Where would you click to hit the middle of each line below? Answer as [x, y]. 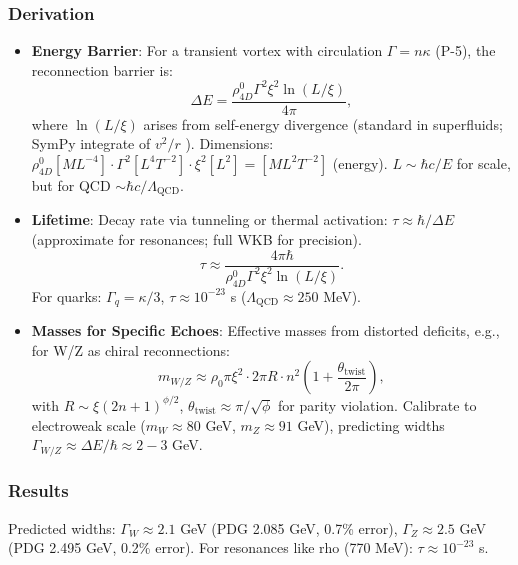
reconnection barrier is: [102, 69]
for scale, [483, 162]
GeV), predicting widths [371, 424]
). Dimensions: [229, 143]
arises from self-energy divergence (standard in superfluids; [323, 123]
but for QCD [71, 184]
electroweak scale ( [88, 424]
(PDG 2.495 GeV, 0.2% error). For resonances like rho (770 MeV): [210, 547]
